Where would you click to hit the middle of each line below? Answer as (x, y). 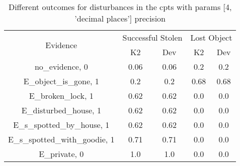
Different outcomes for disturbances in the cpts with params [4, (120, 7)
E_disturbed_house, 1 (61, 110)
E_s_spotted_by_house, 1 (61, 125)
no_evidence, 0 (61, 66)
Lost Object (211, 37)
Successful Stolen (152, 37)
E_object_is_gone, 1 (61, 81)
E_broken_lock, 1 (61, 96)
